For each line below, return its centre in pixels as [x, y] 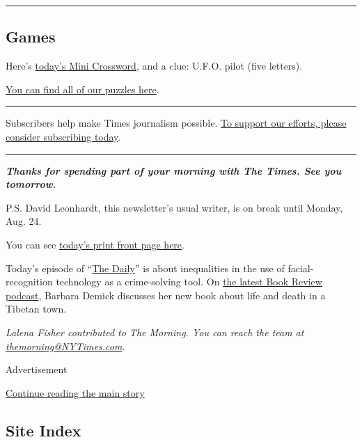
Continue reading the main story [75, 392]
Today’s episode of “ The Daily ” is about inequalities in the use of [145, 268]
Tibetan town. [36, 309]
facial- [301, 268]
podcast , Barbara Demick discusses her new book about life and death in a [166, 295]
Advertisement [37, 369]
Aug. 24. [24, 221]
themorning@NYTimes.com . [65, 346]
